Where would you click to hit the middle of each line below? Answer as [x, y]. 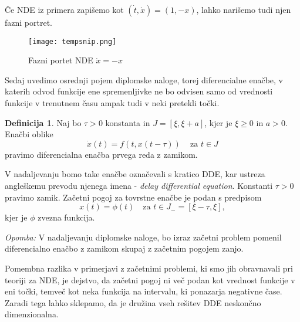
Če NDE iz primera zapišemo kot [64, 9]
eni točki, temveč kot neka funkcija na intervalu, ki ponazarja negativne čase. [144, 291]
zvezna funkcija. [66, 217]
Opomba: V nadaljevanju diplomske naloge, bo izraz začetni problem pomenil [143, 237]
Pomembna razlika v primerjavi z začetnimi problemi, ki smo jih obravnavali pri [149, 268]
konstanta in [128, 122]
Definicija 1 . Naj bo [43, 122]
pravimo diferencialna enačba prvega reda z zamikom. [101, 154]
